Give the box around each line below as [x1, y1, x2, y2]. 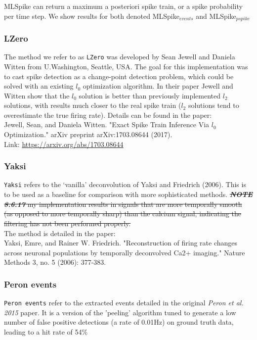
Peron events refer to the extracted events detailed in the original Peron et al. [4, 297, 244, 308]
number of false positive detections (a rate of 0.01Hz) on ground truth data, [4, 317, 234, 327]
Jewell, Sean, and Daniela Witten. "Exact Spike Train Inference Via [4, 119, 210, 130]
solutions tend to [188, 100, 239, 110]
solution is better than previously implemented [79, 90, 221, 100]
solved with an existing [4, 81, 74, 91]
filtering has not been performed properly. [4, 218, 131, 228]
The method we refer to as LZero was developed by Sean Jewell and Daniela [4, 51, 235, 62]
